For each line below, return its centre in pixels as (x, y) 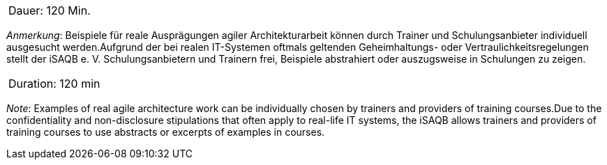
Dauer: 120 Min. (50, 10)
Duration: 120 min (54, 84)
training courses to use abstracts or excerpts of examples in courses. (166, 132)
